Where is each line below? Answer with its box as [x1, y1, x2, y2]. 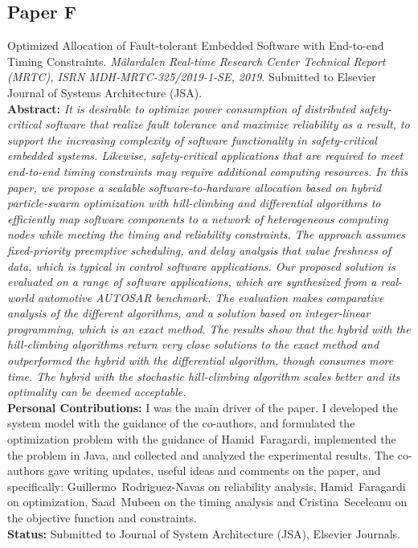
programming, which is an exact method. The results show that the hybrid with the [7, 320, 411, 337]
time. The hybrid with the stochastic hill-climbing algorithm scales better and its [7, 367, 400, 384]
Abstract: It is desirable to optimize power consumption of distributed [7, 100, 356, 117]
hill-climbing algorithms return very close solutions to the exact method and [7, 336, 379, 353]
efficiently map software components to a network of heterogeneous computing [7, 210, 388, 227]
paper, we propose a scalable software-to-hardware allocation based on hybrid [7, 178, 382, 195]
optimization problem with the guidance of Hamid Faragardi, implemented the [7, 431, 396, 448]
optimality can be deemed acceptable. [7, 383, 186, 400]
